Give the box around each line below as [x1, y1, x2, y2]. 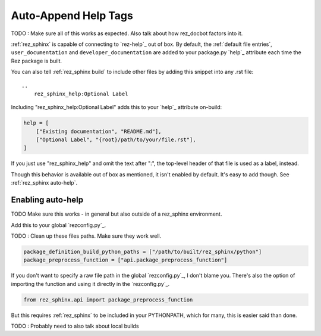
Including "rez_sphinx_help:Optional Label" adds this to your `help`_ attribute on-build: [11, 104, 222, 111]
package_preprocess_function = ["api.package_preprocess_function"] [23, 257, 228, 263]
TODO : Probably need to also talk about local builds [11, 322, 139, 329]
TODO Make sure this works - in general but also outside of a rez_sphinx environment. [11, 210, 222, 217]
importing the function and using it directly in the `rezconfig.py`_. [11, 280, 170, 287]
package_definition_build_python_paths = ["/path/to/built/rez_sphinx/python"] [23, 248, 262, 255]
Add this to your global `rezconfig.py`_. [11, 221, 106, 229]
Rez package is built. [11, 57, 62, 64]
